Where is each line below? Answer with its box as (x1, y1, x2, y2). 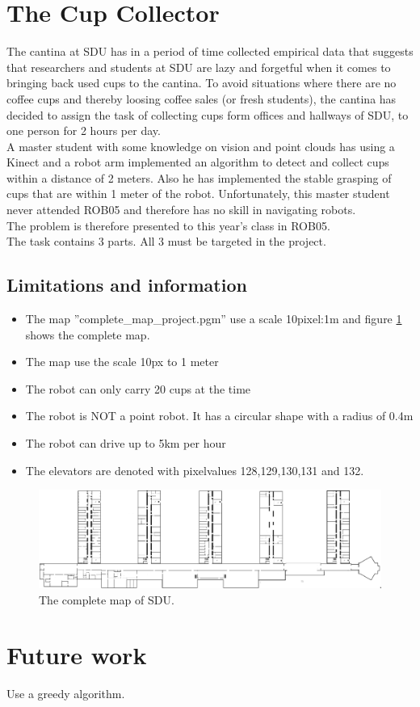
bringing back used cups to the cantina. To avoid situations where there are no (6, 74, 397, 91)
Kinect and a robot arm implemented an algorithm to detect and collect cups (6, 154, 389, 170)
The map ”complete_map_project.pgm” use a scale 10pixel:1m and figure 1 (25, 310, 402, 327)
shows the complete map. (25, 326, 150, 343)
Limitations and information (6, 272, 247, 297)
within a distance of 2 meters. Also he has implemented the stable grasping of (6, 169, 392, 186)
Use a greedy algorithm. (6, 685, 125, 702)
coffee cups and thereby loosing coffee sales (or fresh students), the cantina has (6, 90, 397, 107)
